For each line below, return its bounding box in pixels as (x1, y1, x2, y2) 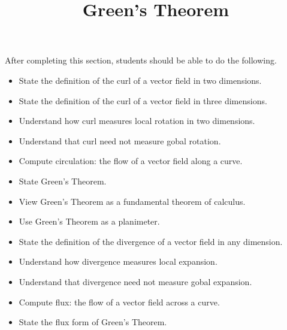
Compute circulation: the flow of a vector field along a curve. (19, 155, 243, 167)
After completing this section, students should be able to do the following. (5, 54, 277, 66)
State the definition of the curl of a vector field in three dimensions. (19, 94, 267, 107)
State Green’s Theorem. (19, 174, 107, 187)
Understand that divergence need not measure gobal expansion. (19, 275, 252, 287)
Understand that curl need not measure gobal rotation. (19, 134, 221, 147)
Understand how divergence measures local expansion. (19, 255, 217, 268)
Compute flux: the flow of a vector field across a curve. (19, 295, 220, 308)
